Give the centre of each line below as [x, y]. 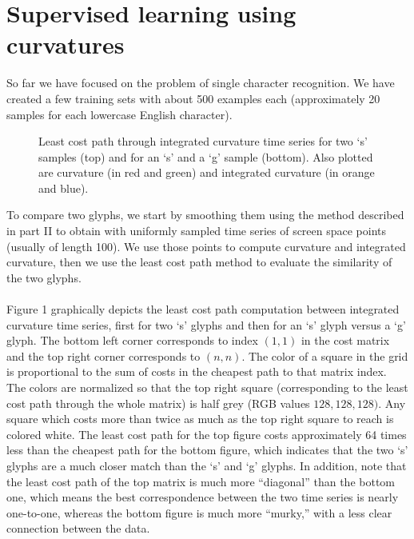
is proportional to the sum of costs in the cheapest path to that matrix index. [197, 371]
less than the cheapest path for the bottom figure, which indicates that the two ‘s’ [207, 450]
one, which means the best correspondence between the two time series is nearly [203, 497]
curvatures [66, 44]
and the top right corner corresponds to [103, 355]
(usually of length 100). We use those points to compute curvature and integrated [206, 246]
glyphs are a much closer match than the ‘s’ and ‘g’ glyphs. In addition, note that [207, 465]
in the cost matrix [345, 340]
